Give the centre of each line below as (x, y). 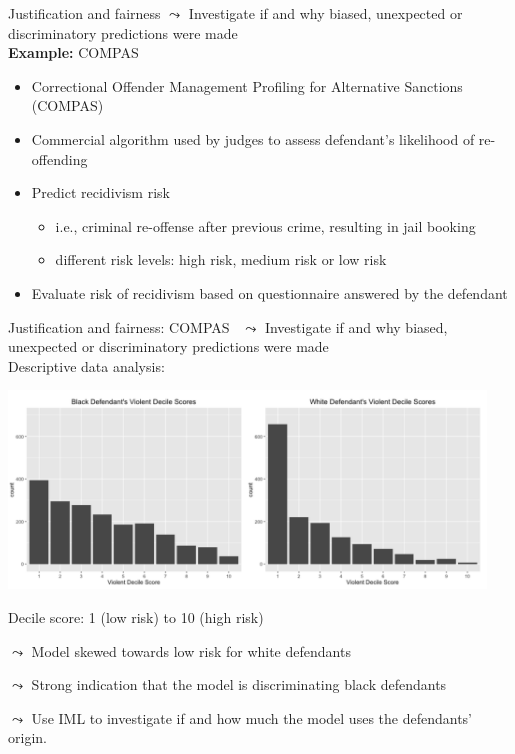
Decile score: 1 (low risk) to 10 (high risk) (136, 617)
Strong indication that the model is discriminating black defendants (239, 684)
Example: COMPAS (73, 52)
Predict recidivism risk (100, 192)
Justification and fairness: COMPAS (119, 326)
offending (59, 158)
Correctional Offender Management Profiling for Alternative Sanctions (247, 85)
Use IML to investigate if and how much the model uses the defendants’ (251, 717)
